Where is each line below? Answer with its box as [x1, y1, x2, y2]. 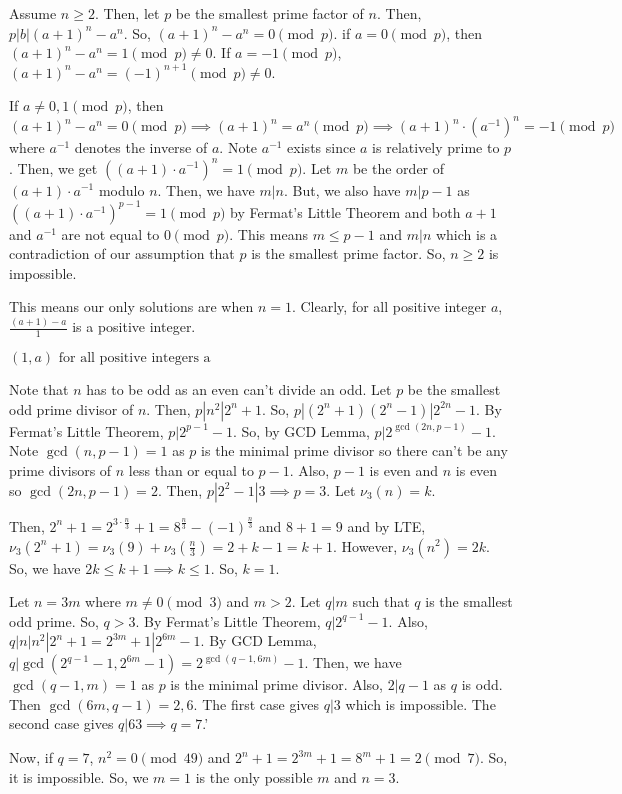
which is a [435, 223, 498, 244]
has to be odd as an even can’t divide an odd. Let [86, 379, 392, 400]
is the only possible [195, 766, 313, 787]
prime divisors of [9, 459, 112, 480]
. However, [332, 535, 398, 556]
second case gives [9, 713, 114, 734]
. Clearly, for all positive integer [291, 296, 487, 317]
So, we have [9, 557, 81, 578]
